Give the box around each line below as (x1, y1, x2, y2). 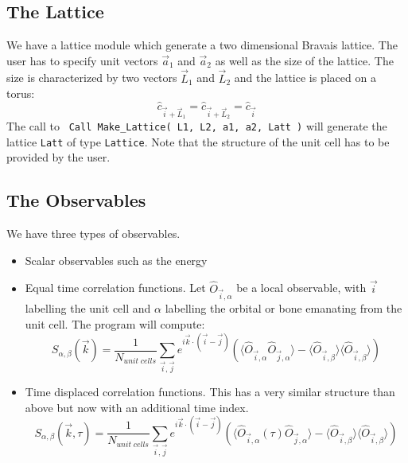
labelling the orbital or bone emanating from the (165, 300, 402, 317)
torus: (6, 85, 35, 102)
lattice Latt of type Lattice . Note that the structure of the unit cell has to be (6, 133, 390, 150)
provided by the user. (6, 149, 111, 165)
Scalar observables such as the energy (25, 251, 208, 268)
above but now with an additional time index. (25, 399, 249, 415)
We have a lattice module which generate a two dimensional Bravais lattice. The (6, 37, 398, 53)
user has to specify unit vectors (6, 52, 158, 68)
